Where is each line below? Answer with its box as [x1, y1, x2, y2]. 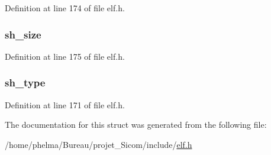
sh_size [5, 27, 41, 41]
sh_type [5, 75, 46, 90]
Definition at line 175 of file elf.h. [5, 50, 125, 62]
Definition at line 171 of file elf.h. [5, 98, 125, 111]
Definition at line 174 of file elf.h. [5, 2, 125, 14]
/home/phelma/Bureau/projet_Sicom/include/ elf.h [5, 138, 192, 150]
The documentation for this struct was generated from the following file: [5, 118, 267, 131]
